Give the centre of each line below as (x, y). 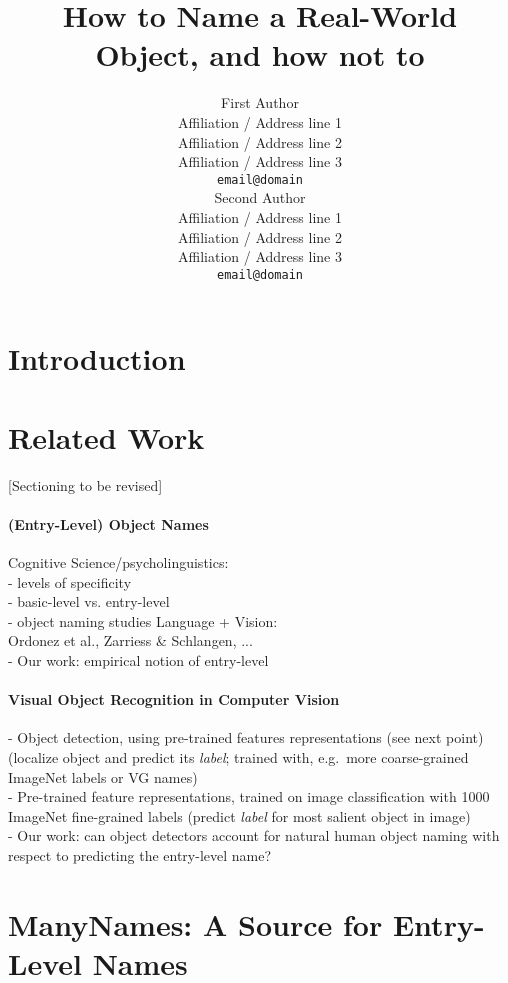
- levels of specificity (70, 581)
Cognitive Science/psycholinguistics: (118, 562)
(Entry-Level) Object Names (108, 523)
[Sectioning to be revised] (85, 484)
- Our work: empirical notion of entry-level (138, 660)
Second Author (260, 197)
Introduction (97, 358)
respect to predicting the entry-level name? (140, 855)
